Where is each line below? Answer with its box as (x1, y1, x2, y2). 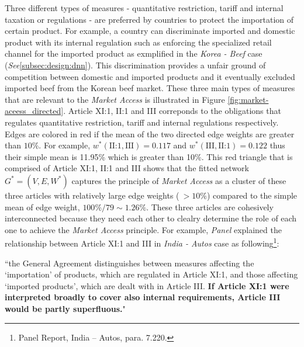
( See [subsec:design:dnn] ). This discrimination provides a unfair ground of (5, 58, 266, 71)
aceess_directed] (5, 105, 64, 117)
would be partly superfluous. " (5, 302, 126, 314)
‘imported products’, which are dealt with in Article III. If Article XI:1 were (5, 279, 289, 292)
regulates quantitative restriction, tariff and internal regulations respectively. (5, 116, 279, 128)
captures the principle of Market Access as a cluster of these (71, 174, 286, 186)
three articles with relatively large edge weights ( (5, 189, 179, 201)
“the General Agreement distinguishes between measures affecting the (5, 256, 254, 269)
